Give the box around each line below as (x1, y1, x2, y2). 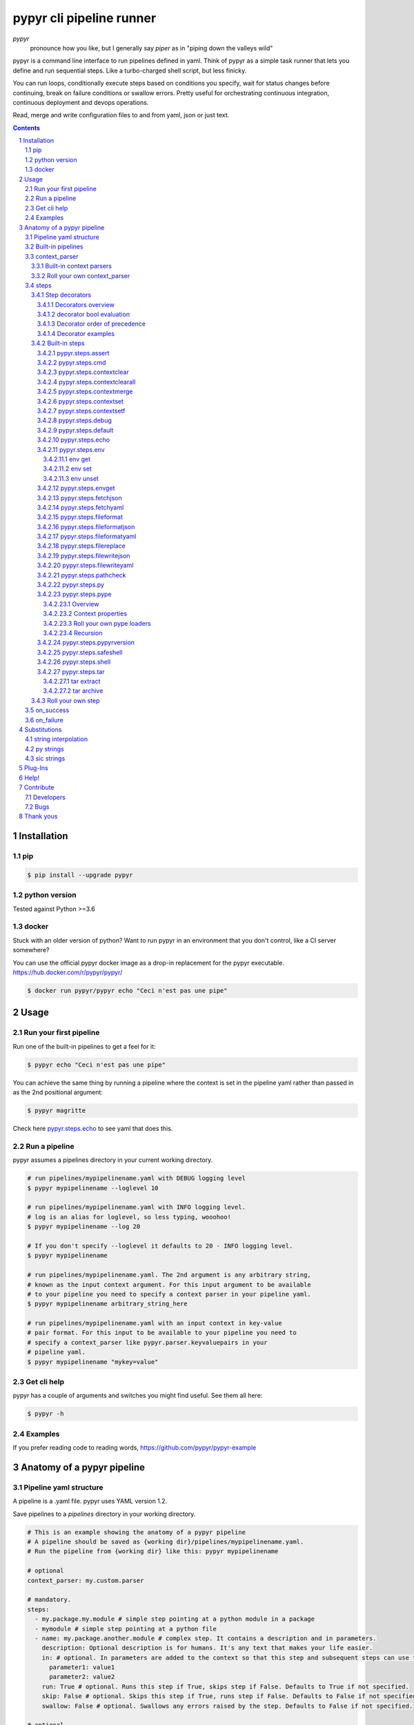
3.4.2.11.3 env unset (43, 474, 99, 482)
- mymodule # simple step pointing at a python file (34, 1625, 217, 1633)
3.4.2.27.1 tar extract (43, 677, 101, 685)
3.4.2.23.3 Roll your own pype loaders (43, 619, 151, 627)
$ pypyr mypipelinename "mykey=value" (27, 1358, 159, 1366)
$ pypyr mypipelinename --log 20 (27, 1223, 141, 1231)
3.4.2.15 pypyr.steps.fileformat (37, 513, 124, 521)
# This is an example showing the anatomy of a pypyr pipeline (27, 1528, 246, 1536)
